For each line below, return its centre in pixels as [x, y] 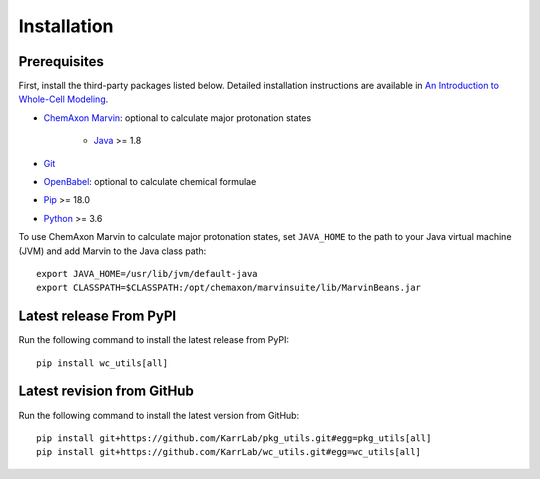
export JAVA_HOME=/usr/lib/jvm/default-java [147, 273]
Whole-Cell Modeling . [63, 99]
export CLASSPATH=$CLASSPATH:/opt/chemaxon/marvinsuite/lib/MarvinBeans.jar [229, 288]
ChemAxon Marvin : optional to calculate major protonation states [177, 117]
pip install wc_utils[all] [102, 363]
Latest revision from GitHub [106, 391]
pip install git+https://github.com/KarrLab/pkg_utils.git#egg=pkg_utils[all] [234, 438]
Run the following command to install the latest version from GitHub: [159, 415]
